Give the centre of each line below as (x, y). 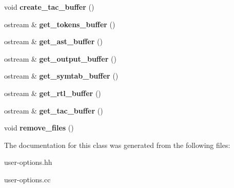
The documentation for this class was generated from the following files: (117, 145)
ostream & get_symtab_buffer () (61, 76)
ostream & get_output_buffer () (60, 58)
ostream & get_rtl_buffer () (53, 93)
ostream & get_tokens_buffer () (60, 24)
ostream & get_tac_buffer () (54, 110)
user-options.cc (27, 179)
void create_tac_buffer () (49, 7)
